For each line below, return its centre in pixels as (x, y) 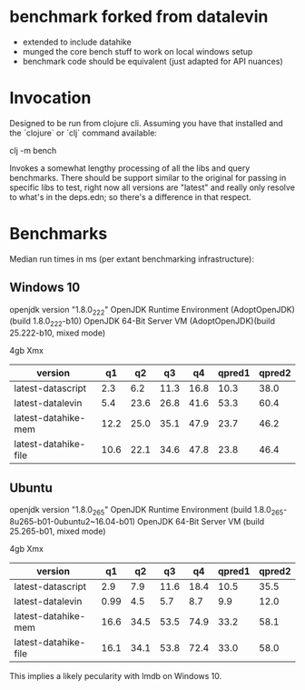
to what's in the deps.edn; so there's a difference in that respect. (130, 196)
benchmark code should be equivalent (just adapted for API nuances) (152, 61)
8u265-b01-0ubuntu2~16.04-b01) (73, 521)
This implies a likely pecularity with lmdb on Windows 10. (116, 675)
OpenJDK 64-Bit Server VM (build (201, 521)
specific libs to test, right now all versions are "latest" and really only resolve (152, 187)
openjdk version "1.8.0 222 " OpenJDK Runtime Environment (119, 310)
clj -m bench (33, 150)
